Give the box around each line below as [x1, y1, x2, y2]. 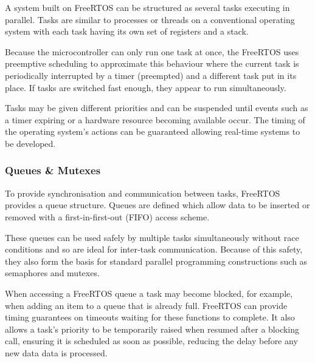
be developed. [5, 137, 56, 149]
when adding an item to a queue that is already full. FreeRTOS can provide [5, 299, 288, 311]
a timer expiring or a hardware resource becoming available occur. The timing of [5, 113, 305, 126]
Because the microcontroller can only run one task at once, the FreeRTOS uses [5, 45, 299, 58]
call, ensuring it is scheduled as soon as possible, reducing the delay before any [5, 334, 298, 347]
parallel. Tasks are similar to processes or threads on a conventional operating [5, 13, 295, 25]
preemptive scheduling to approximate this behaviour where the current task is [5, 57, 299, 70]
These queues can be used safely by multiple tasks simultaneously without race [5, 231, 299, 243]
